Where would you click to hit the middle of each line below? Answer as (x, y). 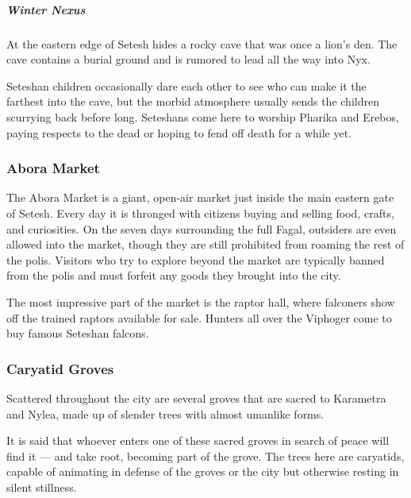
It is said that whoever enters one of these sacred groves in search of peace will (198, 440)
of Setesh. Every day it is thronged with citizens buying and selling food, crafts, (200, 212)
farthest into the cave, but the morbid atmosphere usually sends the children (193, 101)
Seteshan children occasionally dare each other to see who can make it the (186, 85)
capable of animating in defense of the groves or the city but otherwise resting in (203, 471)
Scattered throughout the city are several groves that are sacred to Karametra (196, 398)
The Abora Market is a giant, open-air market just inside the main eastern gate (200, 197)
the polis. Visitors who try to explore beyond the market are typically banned (196, 259)
